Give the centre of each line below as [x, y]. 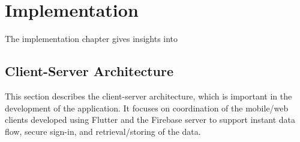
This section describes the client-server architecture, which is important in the [148, 96]
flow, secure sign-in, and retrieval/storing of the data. [103, 131]
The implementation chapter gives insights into [91, 39]
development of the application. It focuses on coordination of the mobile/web [147, 108]
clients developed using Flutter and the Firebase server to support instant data [150, 120]
